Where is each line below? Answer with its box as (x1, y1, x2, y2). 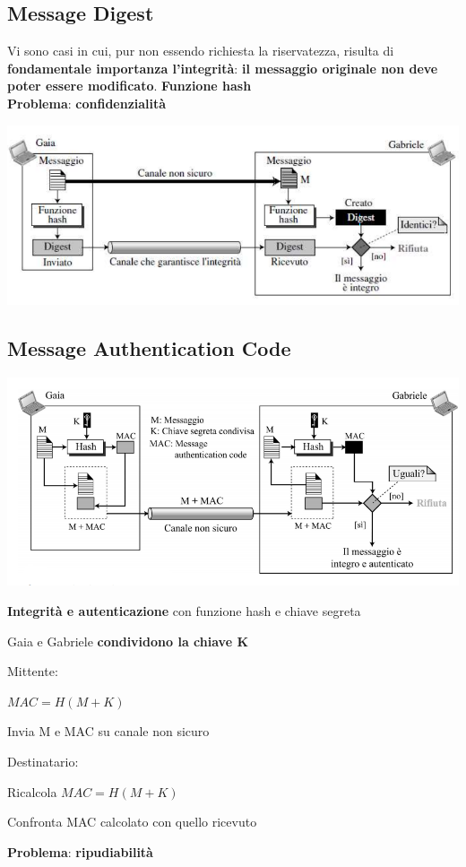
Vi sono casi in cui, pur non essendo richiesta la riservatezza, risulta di (7, 41, 394, 60)
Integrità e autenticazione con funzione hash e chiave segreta (7, 601, 361, 620)
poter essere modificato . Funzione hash (7, 76, 252, 95)
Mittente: (7, 662, 58, 681)
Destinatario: (7, 751, 79, 770)
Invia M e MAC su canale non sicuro (7, 722, 210, 741)
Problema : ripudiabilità (7, 842, 153, 861)
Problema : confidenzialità (7, 93, 167, 112)
